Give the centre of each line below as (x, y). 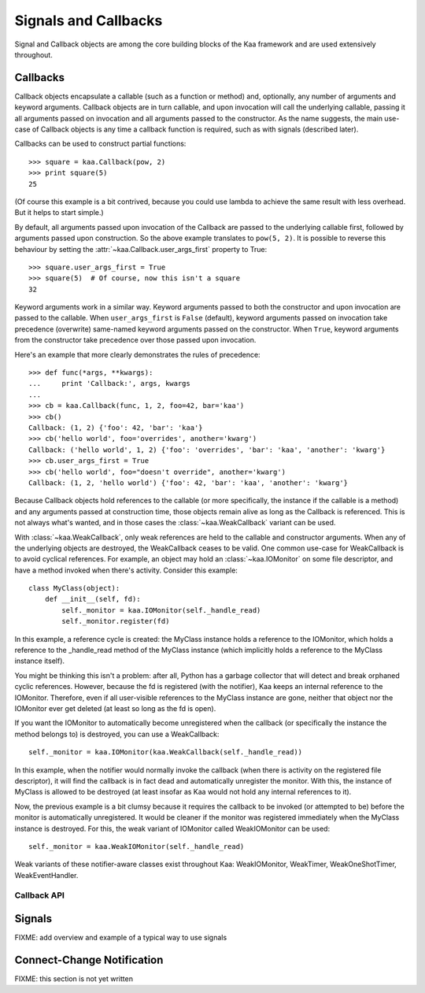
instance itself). (40, 661)
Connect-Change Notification (89, 960)
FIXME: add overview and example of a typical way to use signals (121, 938)
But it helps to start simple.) (59, 213)
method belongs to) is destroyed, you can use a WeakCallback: (117, 734)
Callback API (39, 895)
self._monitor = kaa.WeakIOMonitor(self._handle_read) (137, 846)
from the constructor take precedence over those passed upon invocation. (135, 340)
